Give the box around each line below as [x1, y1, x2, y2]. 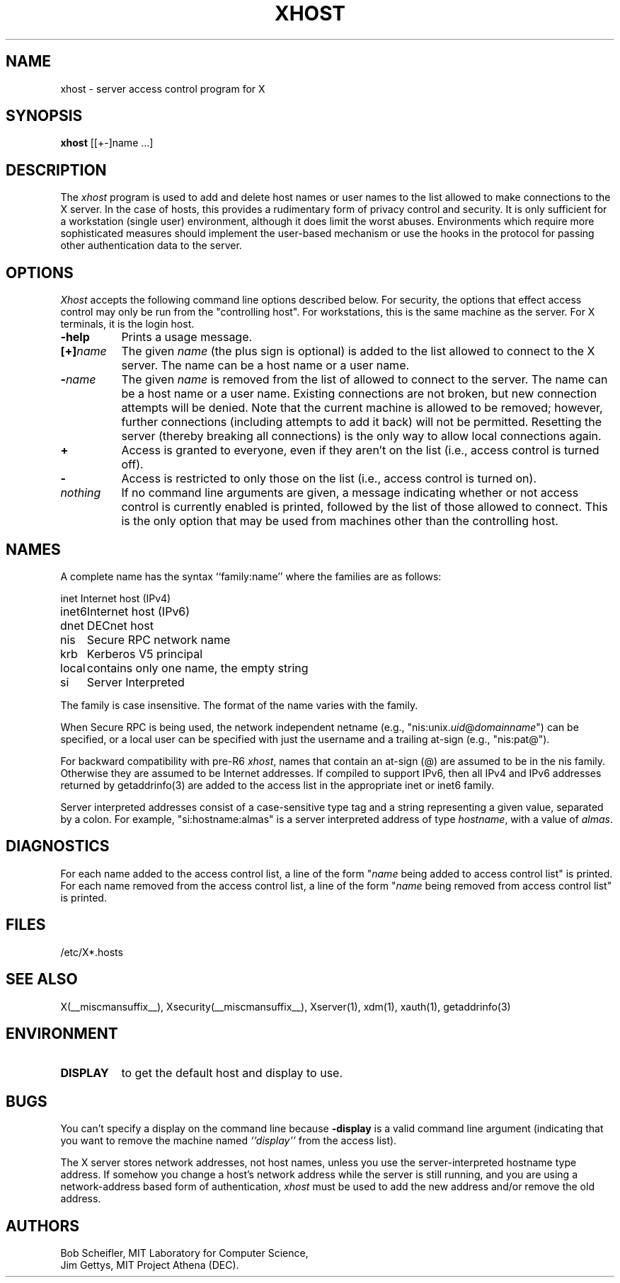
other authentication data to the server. [60, 239, 242, 252]
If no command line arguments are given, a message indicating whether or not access [121, 485, 579, 500]
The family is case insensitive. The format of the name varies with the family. [60, 698, 418, 711]
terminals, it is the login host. [60, 318, 195, 330]
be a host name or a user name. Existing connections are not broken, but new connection [121, 386, 597, 401]
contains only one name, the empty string [86, 660, 309, 675]
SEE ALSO [6, 970, 78, 989]
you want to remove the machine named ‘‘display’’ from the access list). [60, 1134, 397, 1147]
